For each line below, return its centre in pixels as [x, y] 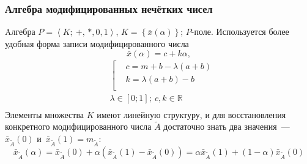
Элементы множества [45, 114]
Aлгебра [20, 32]
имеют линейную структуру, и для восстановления [191, 114]
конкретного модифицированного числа [78, 126]
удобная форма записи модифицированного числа [97, 43]
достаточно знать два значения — [227, 126]
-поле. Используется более [240, 32]
